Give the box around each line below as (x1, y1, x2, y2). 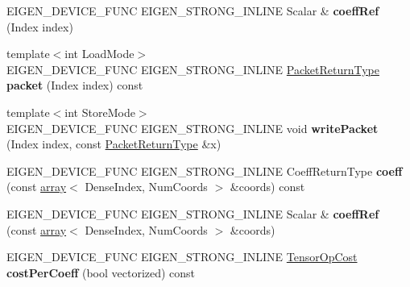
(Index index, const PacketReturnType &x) (6, 135, 222, 152)
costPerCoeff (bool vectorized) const (6, 264, 196, 281)
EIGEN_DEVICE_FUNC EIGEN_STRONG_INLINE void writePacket (6, 119, 379, 136)
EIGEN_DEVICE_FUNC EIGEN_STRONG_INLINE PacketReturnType (6, 60, 379, 77)
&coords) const (230, 178, 305, 195)
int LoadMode (64, 45, 135, 62)
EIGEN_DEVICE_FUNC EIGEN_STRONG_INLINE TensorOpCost (6, 248, 358, 265)
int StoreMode (64, 103, 135, 120)
